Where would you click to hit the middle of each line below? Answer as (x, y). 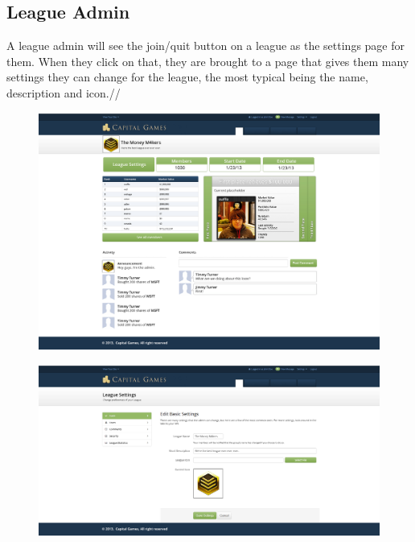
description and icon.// (64, 92)
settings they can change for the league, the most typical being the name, (187, 77)
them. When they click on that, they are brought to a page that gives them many (208, 61)
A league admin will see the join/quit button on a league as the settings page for (205, 46)
